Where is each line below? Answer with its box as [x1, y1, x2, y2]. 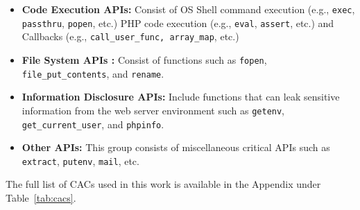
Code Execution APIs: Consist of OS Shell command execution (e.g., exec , [22, 2, 355, 16]
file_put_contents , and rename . [22, 66, 164, 80]
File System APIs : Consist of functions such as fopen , [22, 52, 267, 67]
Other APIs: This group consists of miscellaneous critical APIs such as [22, 140, 330, 155]
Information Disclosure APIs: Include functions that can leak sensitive [22, 89, 340, 104]
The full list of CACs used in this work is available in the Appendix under [6, 177, 321, 191]
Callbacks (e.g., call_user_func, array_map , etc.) [22, 29, 239, 44]
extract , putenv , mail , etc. [22, 153, 139, 168]
